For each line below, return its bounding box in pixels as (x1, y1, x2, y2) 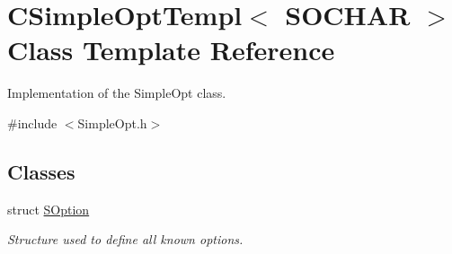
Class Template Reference (7, 31, 335, 68)
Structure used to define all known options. (7, 230, 244, 249)
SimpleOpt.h (77, 113, 147, 132)
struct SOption (7, 199, 90, 218)
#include (7, 113, 58, 132)
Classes (7, 157, 75, 185)
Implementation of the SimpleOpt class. (7, 83, 226, 102)
